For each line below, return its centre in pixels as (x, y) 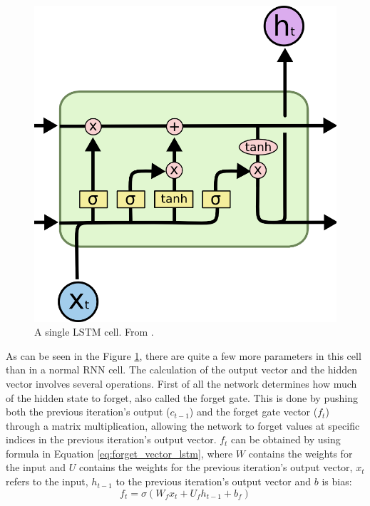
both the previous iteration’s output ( (88, 412)
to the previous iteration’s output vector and (214, 481)
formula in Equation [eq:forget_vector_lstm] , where (119, 453)
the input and (36, 467)
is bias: (337, 481)
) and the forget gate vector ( (253, 412)
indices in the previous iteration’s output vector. (111, 439)
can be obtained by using (286, 439)
